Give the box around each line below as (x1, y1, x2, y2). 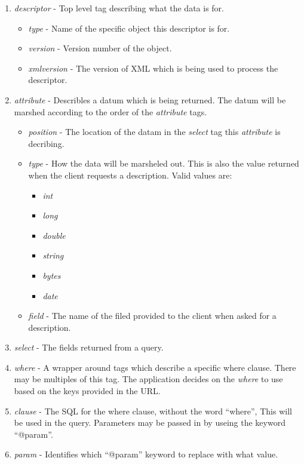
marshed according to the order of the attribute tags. (14, 105, 207, 118)
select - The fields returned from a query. (14, 341, 164, 354)
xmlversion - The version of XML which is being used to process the (28, 62, 278, 74)
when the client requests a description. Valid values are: (28, 168, 232, 181)
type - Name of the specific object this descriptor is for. (28, 21, 230, 34)
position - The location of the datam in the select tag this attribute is (28, 125, 281, 138)
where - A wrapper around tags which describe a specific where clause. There (14, 361, 296, 373)
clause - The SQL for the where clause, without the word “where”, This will (14, 404, 292, 417)
